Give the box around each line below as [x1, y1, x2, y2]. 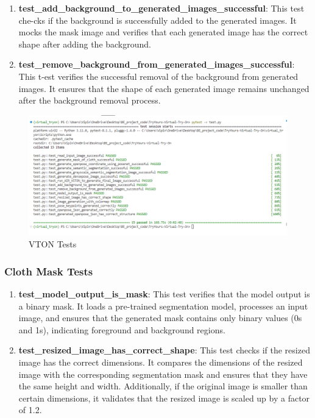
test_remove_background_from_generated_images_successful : [18, 58, 295, 71]
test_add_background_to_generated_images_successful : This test [18, 2, 305, 14]
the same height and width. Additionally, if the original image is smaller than [18, 380, 308, 392]
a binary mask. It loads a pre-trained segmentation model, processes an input [18, 299, 308, 312]
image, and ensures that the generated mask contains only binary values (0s [18, 311, 302, 324]
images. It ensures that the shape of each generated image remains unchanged [18, 82, 310, 94]
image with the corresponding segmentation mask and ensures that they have [18, 367, 308, 380]
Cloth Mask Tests [4, 263, 93, 278]
